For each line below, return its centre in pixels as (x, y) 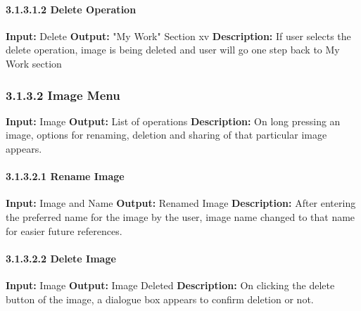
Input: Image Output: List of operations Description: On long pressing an (173, 121)
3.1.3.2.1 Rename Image (65, 176)
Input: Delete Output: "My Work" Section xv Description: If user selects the (178, 36)
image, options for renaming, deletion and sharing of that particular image (166, 135)
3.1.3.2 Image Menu (63, 95)
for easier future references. (64, 230)
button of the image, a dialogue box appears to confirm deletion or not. (160, 299)
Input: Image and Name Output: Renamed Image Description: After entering (181, 203)
